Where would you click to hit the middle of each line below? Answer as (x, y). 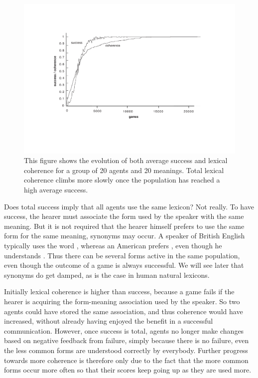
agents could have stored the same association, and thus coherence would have (124, 311)
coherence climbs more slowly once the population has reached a (122, 180)
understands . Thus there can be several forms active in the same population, (122, 255)
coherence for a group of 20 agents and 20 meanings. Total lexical (124, 170)
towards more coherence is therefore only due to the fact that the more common (126, 360)
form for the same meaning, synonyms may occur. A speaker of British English (125, 236)
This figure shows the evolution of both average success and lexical (126, 160)
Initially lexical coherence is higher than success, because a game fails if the (119, 291)
